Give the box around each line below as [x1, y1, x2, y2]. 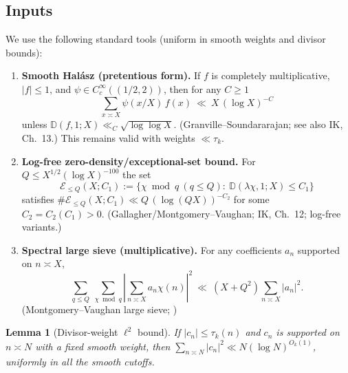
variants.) [21, 220, 62, 234]
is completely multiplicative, [211, 68, 330, 83]
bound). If [138, 325, 181, 339]
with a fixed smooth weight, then [35, 339, 171, 353]
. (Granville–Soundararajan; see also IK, [173, 117, 343, 131]
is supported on [276, 325, 340, 339]
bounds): [6, 45, 43, 59]
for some [233, 192, 270, 206]
